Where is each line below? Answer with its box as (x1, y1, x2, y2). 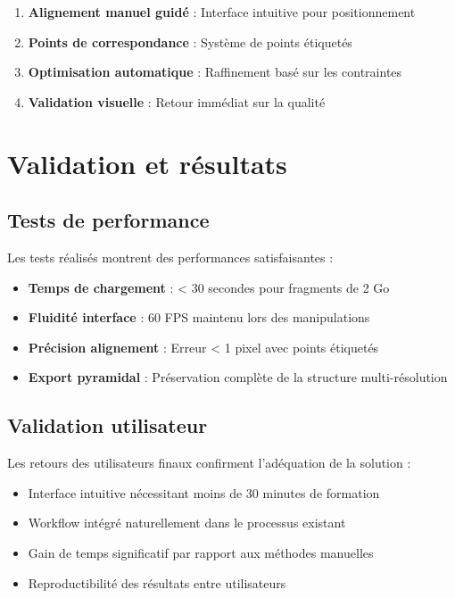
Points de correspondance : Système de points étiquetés (28, 32, 352, 51)
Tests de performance (7, 206, 210, 234)
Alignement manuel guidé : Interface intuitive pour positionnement (28, 3, 416, 21)
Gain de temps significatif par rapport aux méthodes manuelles (28, 543, 374, 561)
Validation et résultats (7, 145, 287, 181)
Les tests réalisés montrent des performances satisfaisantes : (7, 247, 334, 266)
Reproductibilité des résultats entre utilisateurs (28, 573, 286, 592)
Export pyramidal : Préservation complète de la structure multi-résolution (28, 368, 448, 386)
